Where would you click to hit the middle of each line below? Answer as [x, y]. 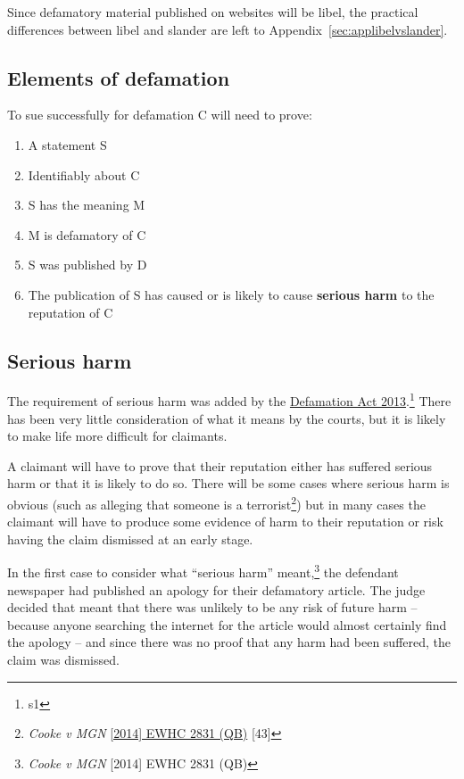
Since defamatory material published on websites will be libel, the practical [213, 12]
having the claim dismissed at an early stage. [130, 539]
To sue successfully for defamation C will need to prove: [160, 115]
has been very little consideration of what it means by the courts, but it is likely [227, 418]
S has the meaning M [87, 205]
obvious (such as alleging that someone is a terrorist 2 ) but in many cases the [216, 502]
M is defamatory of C [87, 234]
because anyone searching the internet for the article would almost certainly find [227, 624]
